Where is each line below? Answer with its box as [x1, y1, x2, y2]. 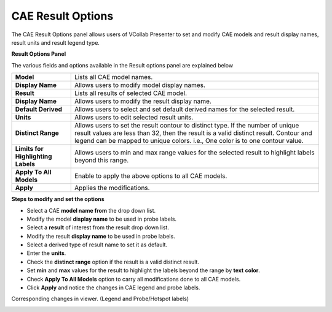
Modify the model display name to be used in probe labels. [26, 215, 177, 223]
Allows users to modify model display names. [74, 81, 206, 89]
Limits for [15, 145, 44, 153]
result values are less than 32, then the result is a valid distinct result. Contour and [74, 129, 313, 137]
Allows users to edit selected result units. [74, 113, 194, 122]
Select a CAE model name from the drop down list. [26, 207, 156, 214]
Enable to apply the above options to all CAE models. [74, 172, 227, 180]
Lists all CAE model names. [74, 73, 153, 82]
